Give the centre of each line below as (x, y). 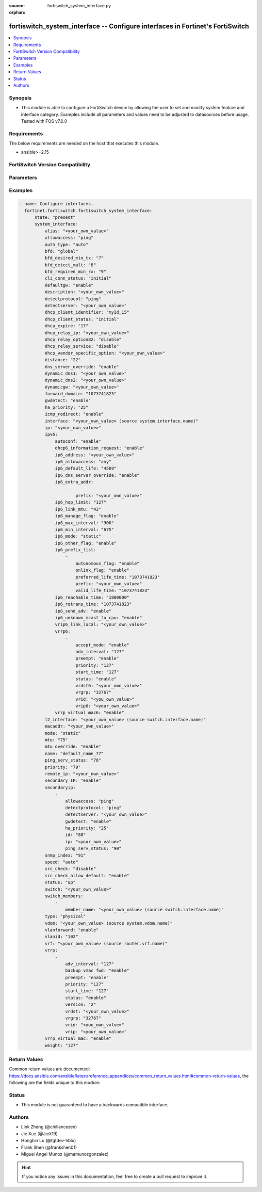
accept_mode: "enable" (102, 645)
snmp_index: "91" (65, 855)
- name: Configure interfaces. (57, 204)
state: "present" (55, 217)
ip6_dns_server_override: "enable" (97, 475)
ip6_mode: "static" (78, 536)
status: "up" (60, 882)
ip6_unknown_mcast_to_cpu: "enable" (99, 618)
